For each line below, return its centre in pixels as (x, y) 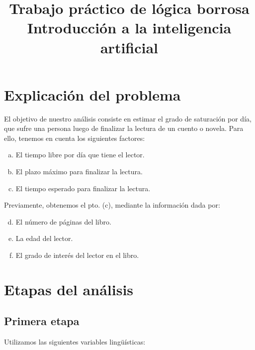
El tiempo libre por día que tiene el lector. (80, 155)
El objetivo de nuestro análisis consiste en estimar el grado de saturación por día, (128, 118)
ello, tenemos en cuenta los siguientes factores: (75, 138)
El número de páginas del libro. (63, 221)
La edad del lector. (44, 238)
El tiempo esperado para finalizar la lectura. (83, 188)
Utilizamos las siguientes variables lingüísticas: (75, 342)
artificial (129, 47)
